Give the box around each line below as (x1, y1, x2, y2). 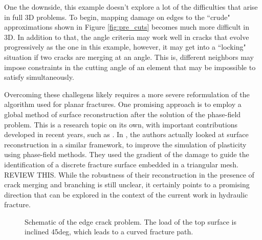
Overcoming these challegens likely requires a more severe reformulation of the (4, 89, 250, 99)
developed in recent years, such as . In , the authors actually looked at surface (4, 129, 249, 140)
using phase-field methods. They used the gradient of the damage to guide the (4, 149, 249, 160)
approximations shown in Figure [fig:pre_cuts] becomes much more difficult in (4, 21, 250, 32)
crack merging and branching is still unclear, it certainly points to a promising (4, 179, 250, 190)
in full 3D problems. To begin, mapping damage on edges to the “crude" (4, 11, 230, 22)
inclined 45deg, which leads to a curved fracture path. (25, 226, 193, 237)
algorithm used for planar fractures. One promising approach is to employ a (4, 99, 242, 110)
